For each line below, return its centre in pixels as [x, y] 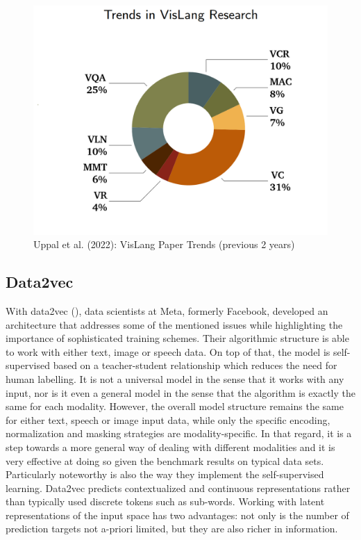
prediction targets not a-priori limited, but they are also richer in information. [172, 529]
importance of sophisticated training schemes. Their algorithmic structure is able [177, 338]
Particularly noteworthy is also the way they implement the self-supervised [165, 474]
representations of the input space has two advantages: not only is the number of [177, 515]
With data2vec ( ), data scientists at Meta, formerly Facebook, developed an [167, 310]
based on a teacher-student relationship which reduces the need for [195, 365]
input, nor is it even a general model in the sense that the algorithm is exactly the [181, 392]
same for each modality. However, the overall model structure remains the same [175, 406]
